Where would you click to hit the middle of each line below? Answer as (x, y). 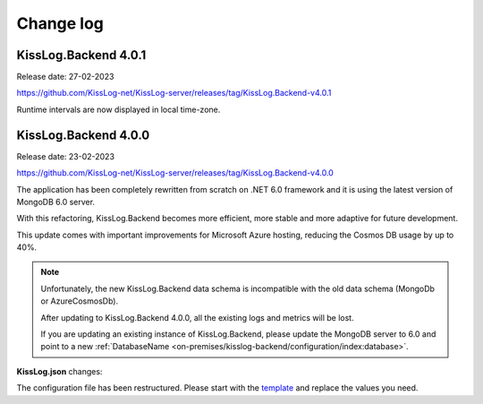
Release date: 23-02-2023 (66, 156)
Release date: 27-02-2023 (65, 77)
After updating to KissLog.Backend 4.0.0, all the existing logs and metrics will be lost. (197, 317)
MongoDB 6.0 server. (56, 202)
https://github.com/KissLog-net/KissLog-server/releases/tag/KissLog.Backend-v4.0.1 (174, 93)
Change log (60, 23)
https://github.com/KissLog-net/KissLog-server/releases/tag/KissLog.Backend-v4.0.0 (175, 173)
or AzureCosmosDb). (80, 301)
